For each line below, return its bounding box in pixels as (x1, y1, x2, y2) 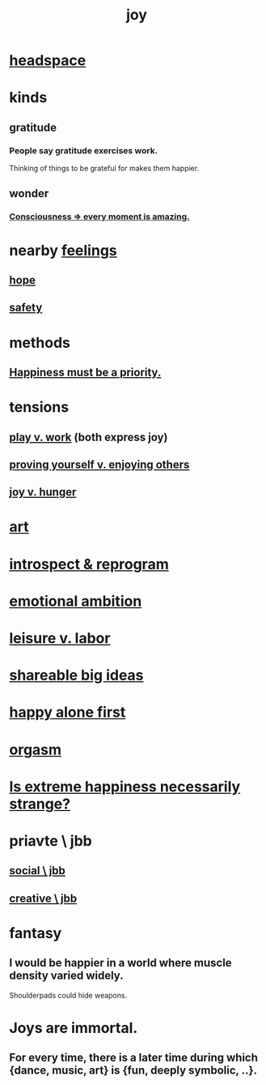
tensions (9, 398, 70, 417)
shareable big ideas (9, 667, 144, 684)
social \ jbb (9, 864, 65, 877)
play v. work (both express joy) (9, 430, 168, 444)
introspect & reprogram (9, 555, 169, 573)
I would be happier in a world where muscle (9, 956, 233, 970)
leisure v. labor (9, 629, 111, 648)
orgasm (9, 740, 62, 759)
